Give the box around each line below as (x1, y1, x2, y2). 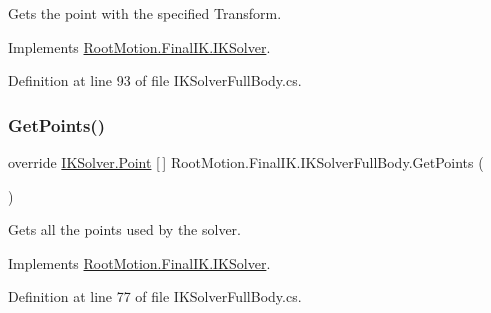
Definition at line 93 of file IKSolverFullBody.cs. (8, 70, 302, 91)
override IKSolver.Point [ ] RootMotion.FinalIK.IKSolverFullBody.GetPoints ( (8, 152, 484, 172)
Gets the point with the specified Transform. (8, 3, 282, 23)
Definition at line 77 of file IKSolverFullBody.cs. (8, 286, 302, 307)
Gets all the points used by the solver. (8, 219, 241, 240)
